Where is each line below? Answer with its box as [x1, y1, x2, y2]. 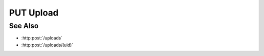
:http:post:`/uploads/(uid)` [21, 42, 73, 48]
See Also [9, 21, 39, 30]
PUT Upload [9, 7, 59, 18]
